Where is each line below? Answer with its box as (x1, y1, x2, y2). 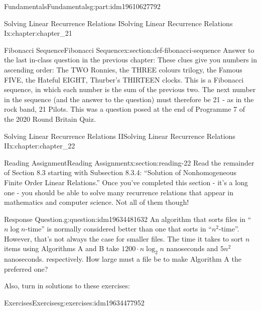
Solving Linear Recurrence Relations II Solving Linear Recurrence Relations (4, 130, 235, 141)
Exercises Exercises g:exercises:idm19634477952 (4, 297, 145, 308)
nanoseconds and (166, 243, 218, 254)
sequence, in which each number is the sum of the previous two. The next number (4, 84, 256, 95)
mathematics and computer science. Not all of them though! (4, 197, 189, 207)
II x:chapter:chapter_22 (4, 140, 75, 151)
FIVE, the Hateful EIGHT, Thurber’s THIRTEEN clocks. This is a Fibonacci (4, 74, 244, 85)
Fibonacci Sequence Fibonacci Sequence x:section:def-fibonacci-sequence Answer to (4, 44, 254, 55)
